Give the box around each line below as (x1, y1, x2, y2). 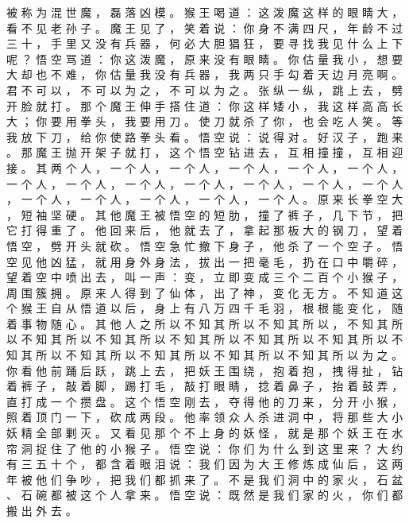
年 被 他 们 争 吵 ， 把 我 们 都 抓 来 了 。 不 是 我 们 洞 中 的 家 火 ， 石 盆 (6, 471, 403, 487)
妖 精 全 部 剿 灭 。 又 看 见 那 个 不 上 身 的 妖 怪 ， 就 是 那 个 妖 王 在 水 (6, 424, 403, 441)
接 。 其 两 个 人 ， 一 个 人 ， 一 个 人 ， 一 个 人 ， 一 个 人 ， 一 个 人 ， (6, 159, 403, 176)
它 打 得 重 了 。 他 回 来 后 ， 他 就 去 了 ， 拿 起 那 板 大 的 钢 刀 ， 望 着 (6, 222, 403, 238)
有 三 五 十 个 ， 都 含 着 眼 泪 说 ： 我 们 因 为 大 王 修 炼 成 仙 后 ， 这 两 (6, 455, 403, 472)
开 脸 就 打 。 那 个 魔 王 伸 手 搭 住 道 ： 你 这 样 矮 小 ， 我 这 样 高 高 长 (6, 97, 403, 114)
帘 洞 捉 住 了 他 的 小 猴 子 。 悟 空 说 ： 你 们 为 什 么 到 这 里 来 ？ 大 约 (6, 440, 403, 456)
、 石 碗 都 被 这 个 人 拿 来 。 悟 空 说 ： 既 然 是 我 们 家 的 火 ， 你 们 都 (6, 486, 403, 503)
